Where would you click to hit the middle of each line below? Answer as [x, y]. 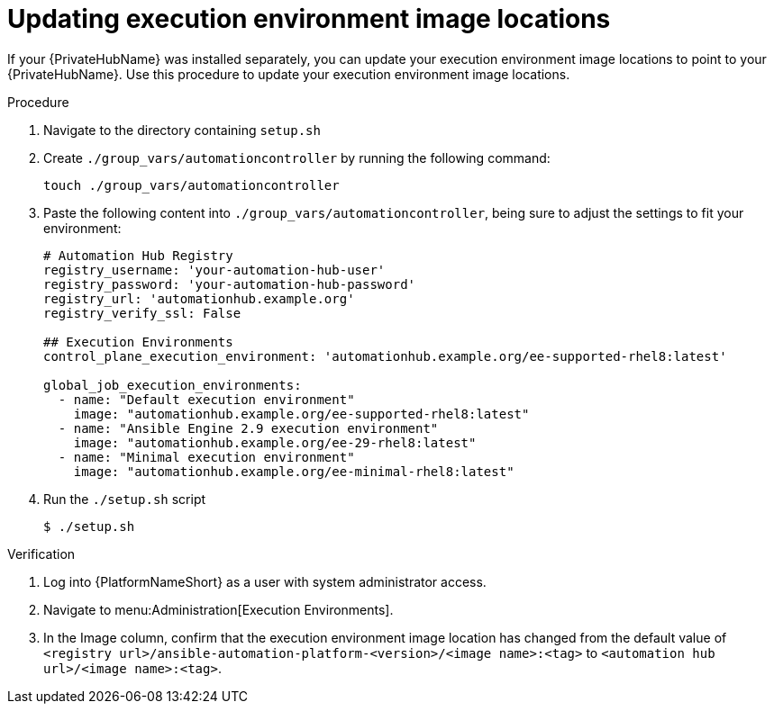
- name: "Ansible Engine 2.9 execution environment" [248, 428]
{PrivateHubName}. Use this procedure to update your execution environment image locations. [289, 74]
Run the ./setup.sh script [125, 499]
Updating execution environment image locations [309, 19]
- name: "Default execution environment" [206, 399]
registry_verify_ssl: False [142, 313]
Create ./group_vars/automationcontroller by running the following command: [297, 157]
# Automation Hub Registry [138, 255]
